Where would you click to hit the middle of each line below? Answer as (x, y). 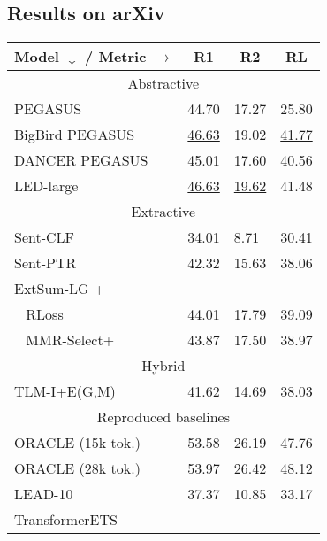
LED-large (46, 186)
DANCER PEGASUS (81, 160)
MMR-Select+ (70, 340)
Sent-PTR (46, 263)
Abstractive (163, 83)
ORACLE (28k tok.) (77, 468)
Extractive (163, 212)
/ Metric (116, 57)
